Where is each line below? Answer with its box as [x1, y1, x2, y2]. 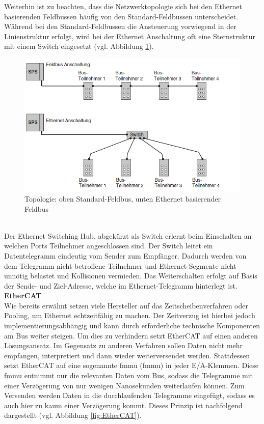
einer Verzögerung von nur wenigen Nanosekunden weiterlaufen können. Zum [4, 380, 245, 390]
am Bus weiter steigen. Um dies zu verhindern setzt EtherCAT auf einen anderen [4, 330, 258, 341]
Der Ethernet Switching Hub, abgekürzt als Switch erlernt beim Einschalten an [4, 230, 252, 241]
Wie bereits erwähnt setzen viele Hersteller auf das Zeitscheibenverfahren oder [4, 300, 248, 310]
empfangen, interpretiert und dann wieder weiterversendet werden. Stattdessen [4, 350, 250, 360]
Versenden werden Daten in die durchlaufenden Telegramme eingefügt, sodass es [4, 390, 255, 401]
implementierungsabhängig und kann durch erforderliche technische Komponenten [4, 320, 260, 331]
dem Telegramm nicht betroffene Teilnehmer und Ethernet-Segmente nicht [4, 260, 236, 271]
